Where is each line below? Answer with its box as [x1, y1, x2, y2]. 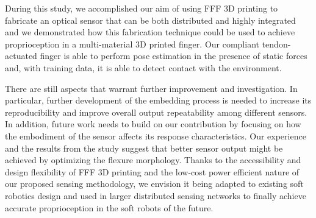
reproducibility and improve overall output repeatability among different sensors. [5, 105, 307, 118]
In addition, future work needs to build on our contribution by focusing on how [5, 118, 301, 130]
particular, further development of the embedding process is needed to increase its [5, 94, 312, 107]
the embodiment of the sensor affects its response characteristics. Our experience [5, 129, 306, 142]
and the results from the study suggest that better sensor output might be [5, 141, 283, 154]
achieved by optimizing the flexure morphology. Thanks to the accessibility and [5, 153, 301, 166]
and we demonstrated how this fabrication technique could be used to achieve [5, 26, 295, 38]
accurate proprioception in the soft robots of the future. [5, 201, 214, 214]
